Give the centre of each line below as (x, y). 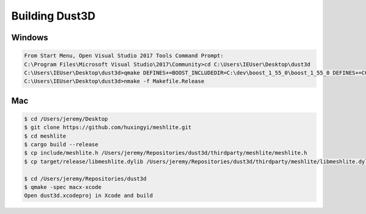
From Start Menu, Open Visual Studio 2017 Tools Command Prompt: (124, 56)
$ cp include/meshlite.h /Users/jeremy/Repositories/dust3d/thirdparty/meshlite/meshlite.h (166, 153)
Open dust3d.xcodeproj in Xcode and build (88, 196)
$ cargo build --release (61, 144)
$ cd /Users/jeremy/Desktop (66, 119)
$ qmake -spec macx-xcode (63, 187)
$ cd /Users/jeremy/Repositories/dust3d (85, 179)
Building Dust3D (53, 16)
